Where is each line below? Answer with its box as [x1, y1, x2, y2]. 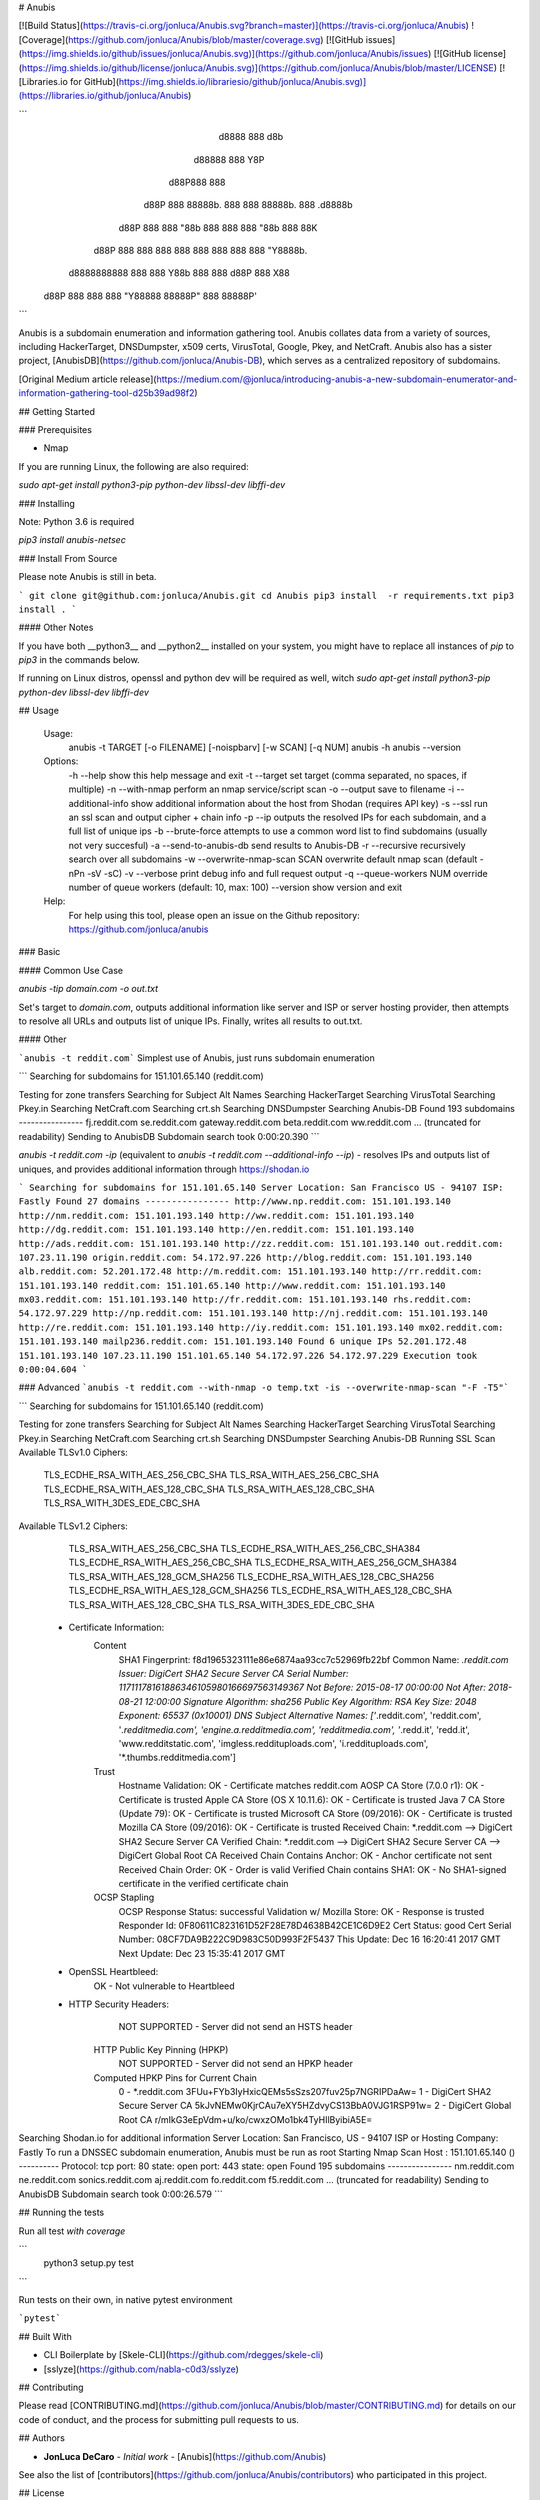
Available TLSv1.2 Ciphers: [18, 1520, 129, 1532]
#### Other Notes [18, 621, 94, 634]
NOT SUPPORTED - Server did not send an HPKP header [118, 2058, 354, 2070]
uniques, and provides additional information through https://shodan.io [18, 1163, 310, 1175]
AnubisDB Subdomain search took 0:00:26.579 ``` [18, 2188, 224, 2200]
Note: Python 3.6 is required [18, 515, 135, 527]
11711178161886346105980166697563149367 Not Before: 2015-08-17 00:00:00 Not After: [118, 1681, 487, 1694]
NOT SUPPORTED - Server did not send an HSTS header [118, 2021, 354, 2033]
